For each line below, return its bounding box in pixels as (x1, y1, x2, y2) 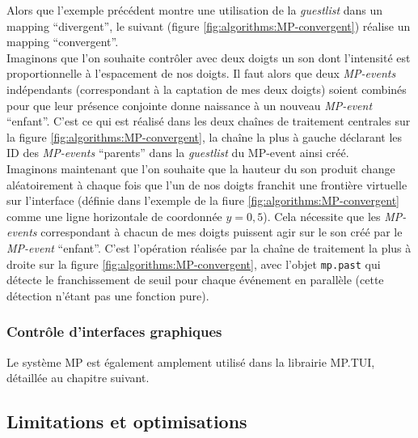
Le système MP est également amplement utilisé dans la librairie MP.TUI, (6, 353, 375, 370)
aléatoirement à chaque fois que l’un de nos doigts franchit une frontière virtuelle (6, 176, 407, 193)
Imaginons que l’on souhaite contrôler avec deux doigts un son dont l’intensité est (6, 49, 411, 66)
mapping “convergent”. (6, 33, 119, 50)
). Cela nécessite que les (263, 207, 381, 224)
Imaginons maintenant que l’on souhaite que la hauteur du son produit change (6, 159, 395, 176)
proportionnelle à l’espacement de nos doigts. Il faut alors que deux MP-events (6, 65, 396, 82)
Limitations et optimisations (6, 409, 247, 434)
